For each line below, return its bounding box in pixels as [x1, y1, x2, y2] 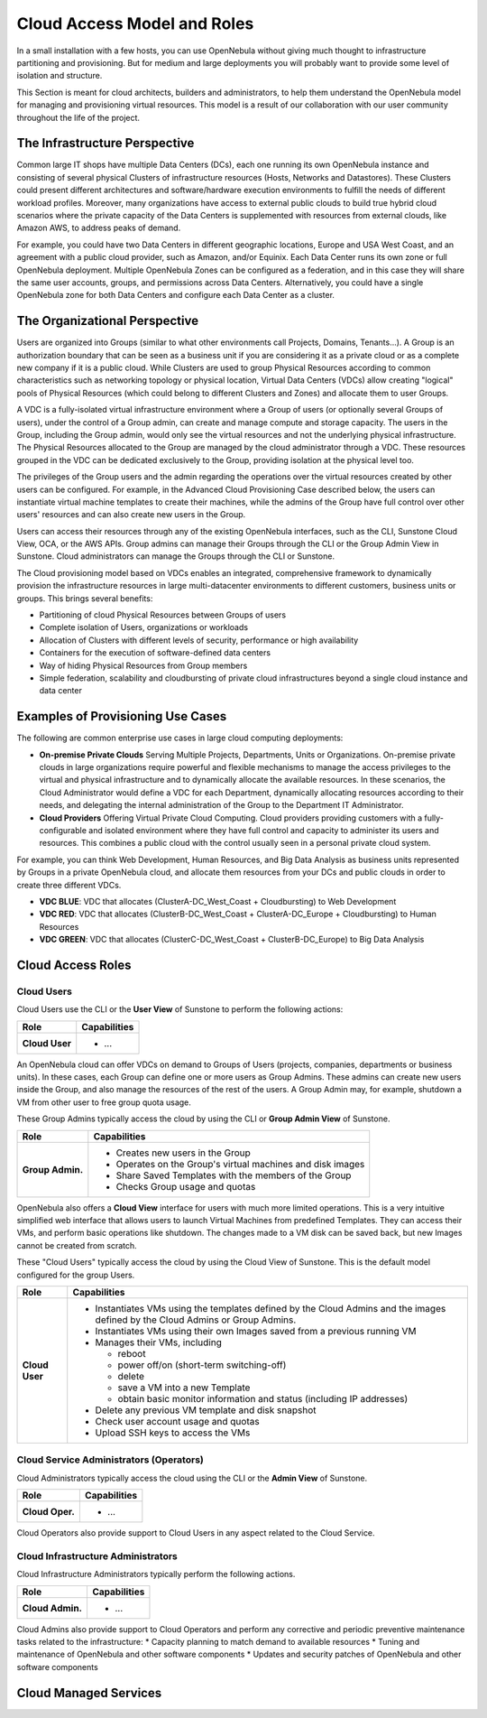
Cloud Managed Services [16, 1685, 162, 1701]
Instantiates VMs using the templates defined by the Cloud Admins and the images [95, 1302, 446, 1314]
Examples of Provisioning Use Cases [16, 709, 227, 724]
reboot [117, 1347, 146, 1360]
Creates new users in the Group [115, 1147, 252, 1159]
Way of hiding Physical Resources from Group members [39, 660, 248, 671]
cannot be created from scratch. [16, 1240, 137, 1250]
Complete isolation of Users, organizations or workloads [39, 622, 248, 633]
